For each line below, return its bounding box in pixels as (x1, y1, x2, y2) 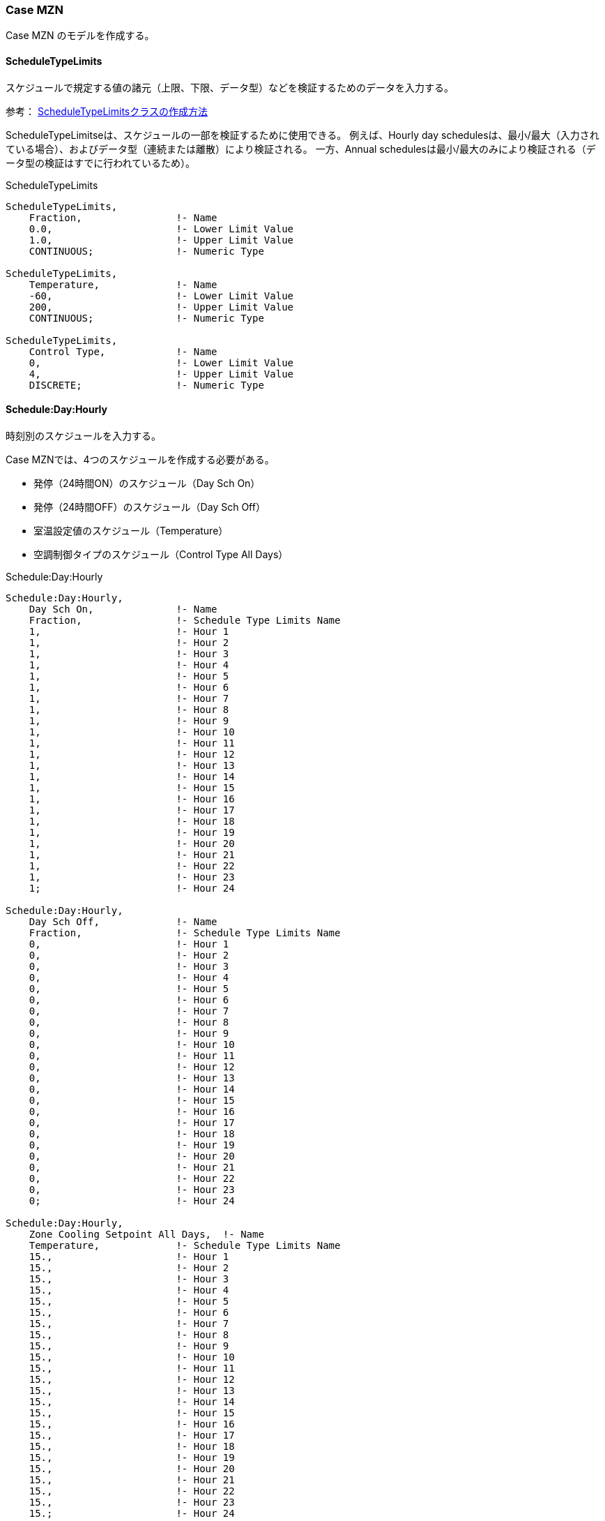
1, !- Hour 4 (29, 659, 229, 670)
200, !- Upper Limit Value (29, 301, 294, 313)
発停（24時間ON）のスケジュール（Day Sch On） (33, 477, 261, 489)
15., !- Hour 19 (29, 1451, 235, 1463)
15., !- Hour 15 (29, 1407, 235, 1418)
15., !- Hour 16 (29, 1418, 235, 1430)
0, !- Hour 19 (29, 1139, 235, 1151)
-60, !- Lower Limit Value (29, 290, 294, 301)
